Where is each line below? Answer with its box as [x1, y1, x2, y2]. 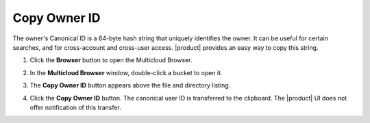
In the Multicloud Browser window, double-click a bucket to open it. [29, 68, 223, 77]
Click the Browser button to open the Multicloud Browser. [29, 56, 193, 64]
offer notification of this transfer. [29, 103, 121, 111]
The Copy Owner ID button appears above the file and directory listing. [29, 81, 231, 90]
